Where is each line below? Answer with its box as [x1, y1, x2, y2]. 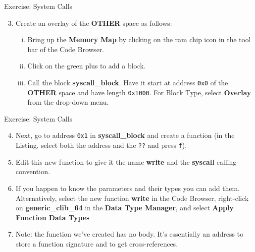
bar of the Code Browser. [27, 44, 104, 54]
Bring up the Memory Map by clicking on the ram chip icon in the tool [27, 34, 251, 45]
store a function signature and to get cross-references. [15, 238, 178, 249]
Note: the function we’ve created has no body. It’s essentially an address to [15, 229, 244, 239]
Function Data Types [15, 212, 90, 222]
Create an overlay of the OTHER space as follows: [15, 17, 172, 28]
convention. [15, 166, 51, 177]
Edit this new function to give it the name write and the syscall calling [15, 156, 237, 167]
